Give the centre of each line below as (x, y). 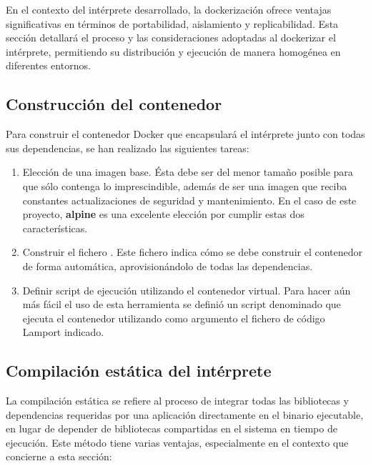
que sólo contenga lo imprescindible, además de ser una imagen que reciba (185, 185)
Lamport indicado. (63, 332)
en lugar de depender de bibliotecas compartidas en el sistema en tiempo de (172, 428)
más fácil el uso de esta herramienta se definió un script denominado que (182, 304)
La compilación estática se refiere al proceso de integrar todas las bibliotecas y (177, 401)
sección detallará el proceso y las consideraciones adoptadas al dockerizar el (171, 38)
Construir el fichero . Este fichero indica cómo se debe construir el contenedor (192, 252)
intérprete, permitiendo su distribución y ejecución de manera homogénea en (173, 51)
